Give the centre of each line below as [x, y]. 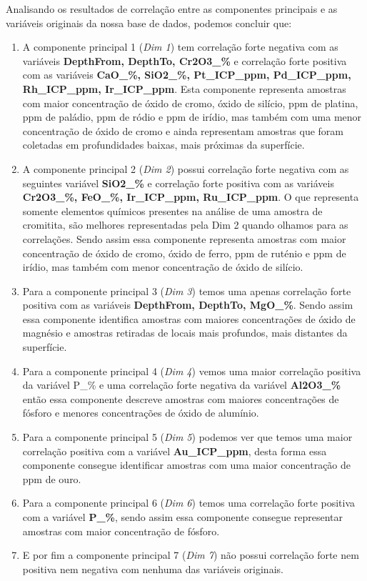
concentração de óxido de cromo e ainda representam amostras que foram [183, 130]
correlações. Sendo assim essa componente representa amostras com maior [184, 238]
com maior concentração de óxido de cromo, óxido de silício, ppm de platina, [190, 103]
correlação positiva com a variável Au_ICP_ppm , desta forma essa [175, 451]
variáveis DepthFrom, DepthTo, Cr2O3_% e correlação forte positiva [185, 60]
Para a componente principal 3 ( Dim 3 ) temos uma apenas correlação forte [187, 290]
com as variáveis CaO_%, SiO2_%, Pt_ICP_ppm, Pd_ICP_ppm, [187, 75]
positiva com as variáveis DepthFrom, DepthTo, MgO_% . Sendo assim [188, 305]
